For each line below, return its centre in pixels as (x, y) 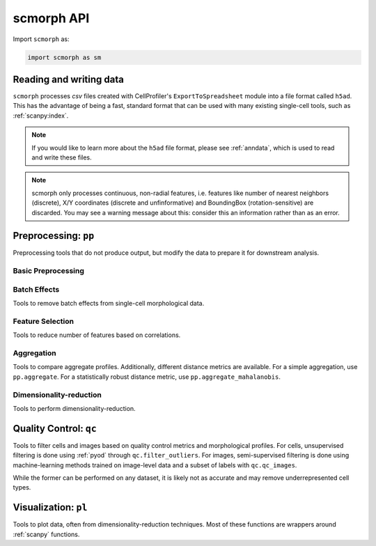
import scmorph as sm (64, 57)
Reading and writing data (69, 79)
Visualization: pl (50, 507)
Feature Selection (44, 321)
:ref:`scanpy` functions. (46, 534)
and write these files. (62, 157)
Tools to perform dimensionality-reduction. (74, 408)
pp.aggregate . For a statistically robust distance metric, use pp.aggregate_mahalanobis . (147, 377)
